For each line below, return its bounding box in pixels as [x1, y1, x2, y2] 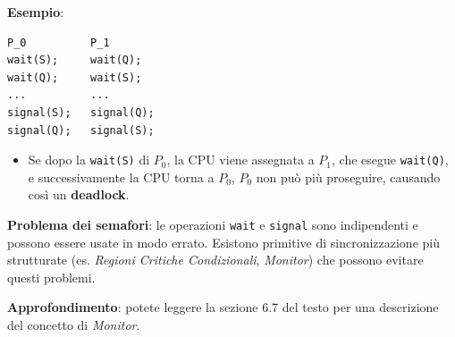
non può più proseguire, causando [256, 167, 441, 186]
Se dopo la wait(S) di [28, 150, 150, 169]
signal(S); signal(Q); [7, 105, 155, 119]
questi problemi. [7, 267, 96, 286]
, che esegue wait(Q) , [332, 150, 449, 169]
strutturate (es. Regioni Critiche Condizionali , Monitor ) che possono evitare [7, 250, 424, 269]
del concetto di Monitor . [7, 316, 140, 334]
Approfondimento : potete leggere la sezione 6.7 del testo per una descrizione [7, 298, 439, 316]
